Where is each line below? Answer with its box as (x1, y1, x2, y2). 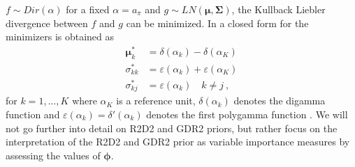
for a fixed (66, 2, 110, 16)
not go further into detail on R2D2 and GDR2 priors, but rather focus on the (6, 120, 338, 135)
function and (6, 106, 60, 121)
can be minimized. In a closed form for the (126, 15, 309, 30)
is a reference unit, (116, 93, 196, 108)
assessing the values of (6, 148, 101, 162)
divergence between (6, 15, 88, 30)
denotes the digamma (233, 93, 326, 108)
